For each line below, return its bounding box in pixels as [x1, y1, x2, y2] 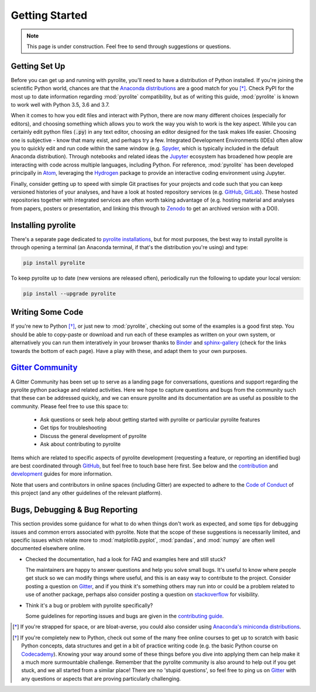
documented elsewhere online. [11, 545, 85, 552]
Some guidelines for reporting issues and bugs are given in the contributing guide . [25, 613, 224, 620]
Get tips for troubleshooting [40, 424, 107, 431]
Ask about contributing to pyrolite [40, 440, 121, 448]
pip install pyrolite [23, 259, 85, 266]
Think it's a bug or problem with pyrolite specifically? [25, 602, 153, 609]
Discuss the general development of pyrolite [40, 432, 147, 439]
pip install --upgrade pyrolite [23, 290, 116, 297]
